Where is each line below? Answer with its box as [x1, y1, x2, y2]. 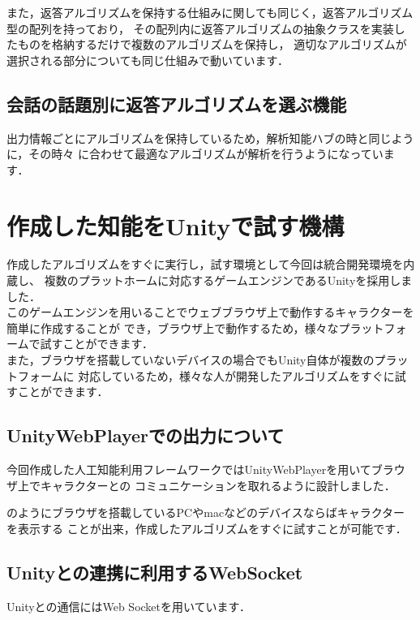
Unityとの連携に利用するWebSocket [6, 559, 303, 584]
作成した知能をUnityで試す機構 [6, 209, 345, 242]
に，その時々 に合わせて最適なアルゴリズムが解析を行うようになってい [6, 145, 384, 162]
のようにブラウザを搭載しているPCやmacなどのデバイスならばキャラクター [6, 504, 405, 521]
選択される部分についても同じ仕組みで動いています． [6, 51, 289, 68]
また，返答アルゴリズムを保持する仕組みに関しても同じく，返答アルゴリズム [6, 4, 414, 20]
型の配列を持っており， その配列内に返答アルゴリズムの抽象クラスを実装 [6, 19, 394, 37]
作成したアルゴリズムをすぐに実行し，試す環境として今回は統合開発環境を [6, 256, 404, 273]
